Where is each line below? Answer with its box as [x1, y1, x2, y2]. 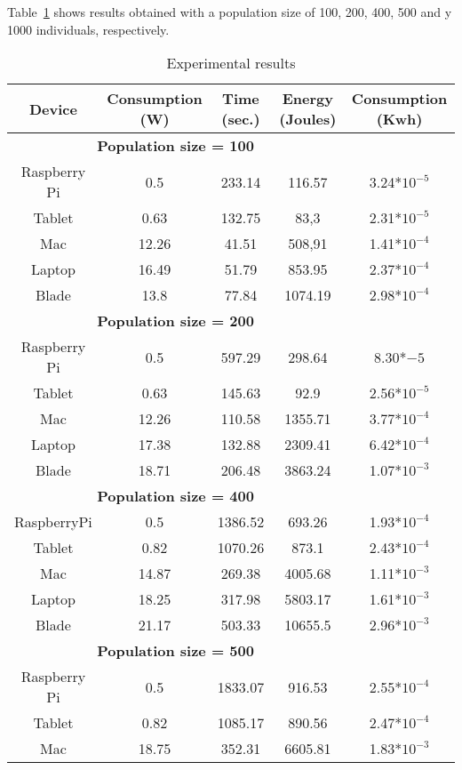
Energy [282, 88, 334, 109]
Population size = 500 [97, 640, 254, 662]
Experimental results [166, 52, 296, 74]
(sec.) [221, 108, 260, 130]
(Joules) [279, 108, 337, 130]
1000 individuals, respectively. [7, 20, 170, 38]
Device [28, 98, 77, 119]
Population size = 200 [97, 310, 254, 332]
